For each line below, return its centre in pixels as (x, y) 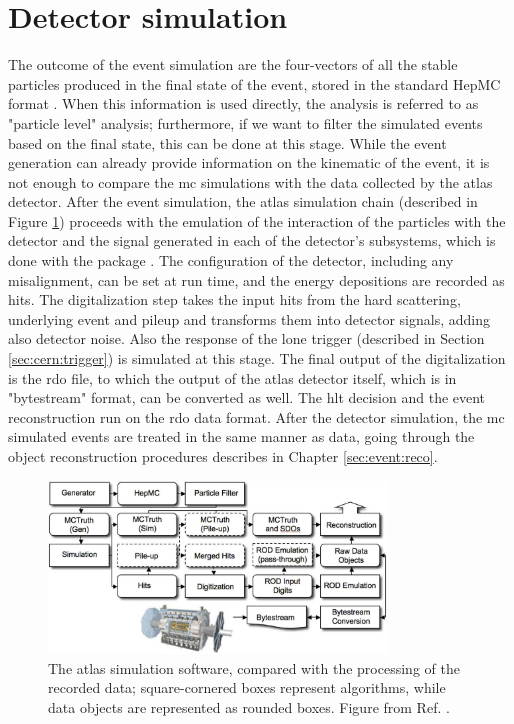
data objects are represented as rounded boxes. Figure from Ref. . (249, 706)
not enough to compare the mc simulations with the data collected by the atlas (250, 181)
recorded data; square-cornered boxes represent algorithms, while (247, 687)
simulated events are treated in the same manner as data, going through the (241, 436)
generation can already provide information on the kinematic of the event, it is (249, 162)
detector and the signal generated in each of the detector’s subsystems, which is (252, 240)
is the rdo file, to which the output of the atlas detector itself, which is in (232, 377)
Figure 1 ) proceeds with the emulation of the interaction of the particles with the (257, 220)
